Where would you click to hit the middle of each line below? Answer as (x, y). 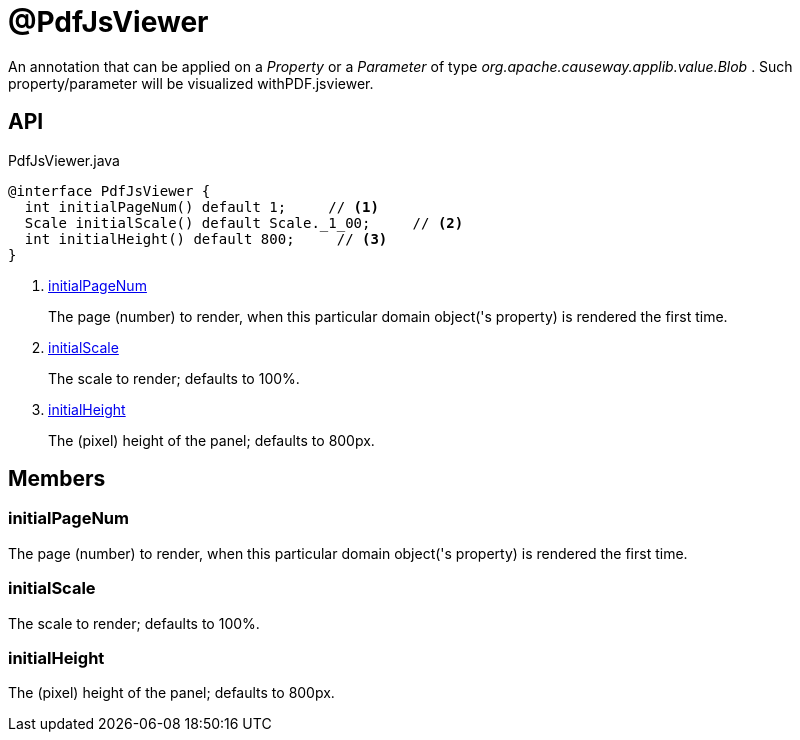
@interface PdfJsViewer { (109, 190)
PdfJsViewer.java (64, 160)
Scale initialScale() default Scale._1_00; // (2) (244, 222)
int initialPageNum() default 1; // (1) (201, 206)
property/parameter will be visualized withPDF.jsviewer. (191, 83)
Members (57, 479)
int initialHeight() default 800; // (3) (206, 238)
